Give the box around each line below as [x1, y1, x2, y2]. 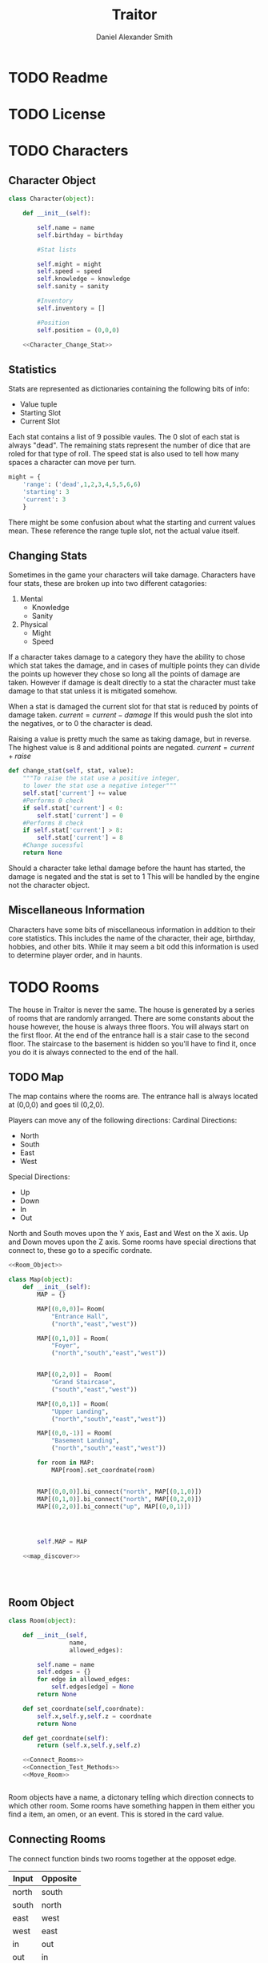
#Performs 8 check [22, 819, 84, 827]
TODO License [8, 106, 106, 123]
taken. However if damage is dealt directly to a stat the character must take [8, 678, 256, 688]
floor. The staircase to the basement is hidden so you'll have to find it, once [8, 1038, 257, 1048]
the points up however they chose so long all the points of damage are [8, 669, 241, 679]
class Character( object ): [8, 195, 94, 203]
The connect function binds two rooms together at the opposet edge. [8, 1853, 237, 1863]
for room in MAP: [37, 1459, 94, 1467]
